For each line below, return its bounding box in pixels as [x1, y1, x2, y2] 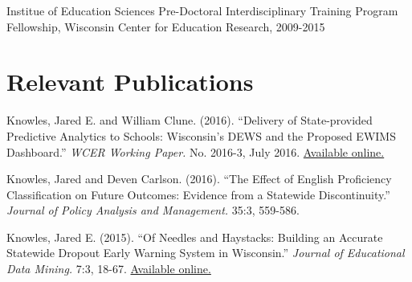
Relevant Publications [6, 65, 254, 98]
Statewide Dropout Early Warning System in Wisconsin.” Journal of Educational [6, 244, 405, 261]
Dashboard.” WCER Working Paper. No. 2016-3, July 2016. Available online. [6, 143, 385, 160]
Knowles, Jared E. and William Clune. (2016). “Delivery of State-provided [6, 112, 373, 129]
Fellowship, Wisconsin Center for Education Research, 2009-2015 [6, 18, 325, 35]
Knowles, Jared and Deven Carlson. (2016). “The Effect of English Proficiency [6, 170, 392, 187]
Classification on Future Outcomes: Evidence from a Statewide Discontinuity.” [6, 186, 390, 202]
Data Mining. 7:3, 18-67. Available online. [6, 260, 211, 277]
